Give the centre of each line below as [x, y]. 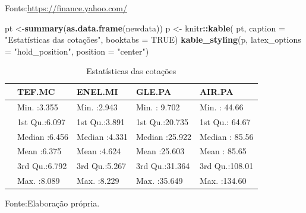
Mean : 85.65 [223, 151]
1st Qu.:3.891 [100, 121]
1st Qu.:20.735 [162, 121]
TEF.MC [36, 91]
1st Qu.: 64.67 [225, 121]
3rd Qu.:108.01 [226, 166]
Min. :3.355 [38, 106]
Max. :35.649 [159, 181]
